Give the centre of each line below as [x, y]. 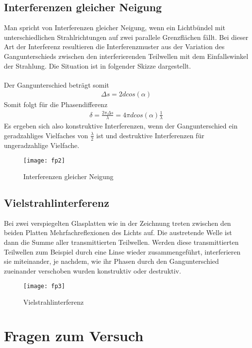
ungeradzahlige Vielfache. [42, 145]
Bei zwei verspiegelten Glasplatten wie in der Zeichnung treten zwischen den [118, 223]
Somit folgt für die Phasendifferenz [56, 104]
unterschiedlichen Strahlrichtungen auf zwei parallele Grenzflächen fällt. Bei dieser [126, 37]
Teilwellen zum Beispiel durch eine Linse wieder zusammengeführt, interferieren [122, 251]
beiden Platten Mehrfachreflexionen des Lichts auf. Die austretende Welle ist [118, 232]
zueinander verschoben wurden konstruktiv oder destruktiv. [92, 270]
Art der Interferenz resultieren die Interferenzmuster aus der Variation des [114, 46]
